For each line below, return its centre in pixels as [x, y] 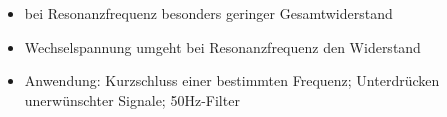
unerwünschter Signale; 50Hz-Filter [132, 99]
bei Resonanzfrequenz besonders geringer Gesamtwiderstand [208, 13]
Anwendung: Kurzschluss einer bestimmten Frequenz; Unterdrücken [232, 80]
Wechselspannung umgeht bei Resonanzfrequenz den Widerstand [222, 46]
